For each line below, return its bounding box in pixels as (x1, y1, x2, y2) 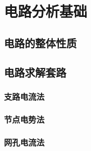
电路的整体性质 (4, 35, 77, 50)
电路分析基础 (4, 1, 88, 21)
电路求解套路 (4, 64, 66, 79)
